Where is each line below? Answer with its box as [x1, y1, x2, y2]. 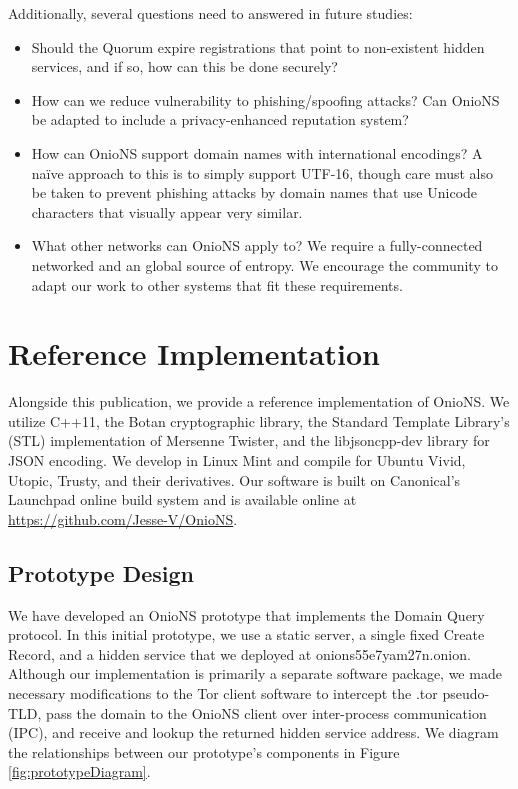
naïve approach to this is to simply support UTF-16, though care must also [31, 162, 494, 183]
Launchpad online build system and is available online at [8, 489, 357, 510]
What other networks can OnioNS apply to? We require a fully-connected [31, 235, 483, 256]
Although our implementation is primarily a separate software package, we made [8, 663, 502, 684]
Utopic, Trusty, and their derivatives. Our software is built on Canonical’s [8, 469, 461, 490]
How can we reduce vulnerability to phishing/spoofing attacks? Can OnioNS [31, 89, 500, 110]
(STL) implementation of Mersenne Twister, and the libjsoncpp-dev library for [8, 430, 490, 451]
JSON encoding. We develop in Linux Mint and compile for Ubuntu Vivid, [8, 450, 466, 471]
